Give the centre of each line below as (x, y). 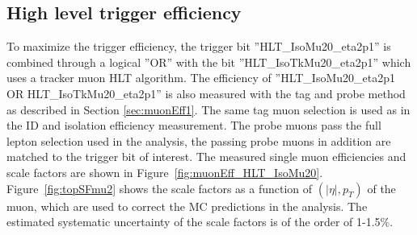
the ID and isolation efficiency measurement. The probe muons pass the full (194, 125)
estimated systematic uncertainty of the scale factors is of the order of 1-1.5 (194, 222)
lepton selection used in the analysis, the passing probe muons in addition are (199, 140)
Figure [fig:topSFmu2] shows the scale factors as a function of (160, 188)
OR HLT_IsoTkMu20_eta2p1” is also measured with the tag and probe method (206, 93)
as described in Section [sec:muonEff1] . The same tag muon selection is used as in (208, 109)
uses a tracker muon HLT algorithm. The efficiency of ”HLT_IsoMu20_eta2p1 (201, 78)
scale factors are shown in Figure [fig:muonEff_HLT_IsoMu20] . (165, 172)
